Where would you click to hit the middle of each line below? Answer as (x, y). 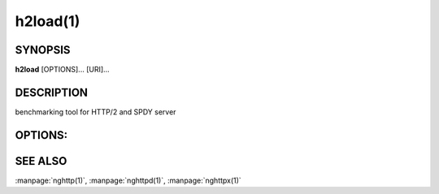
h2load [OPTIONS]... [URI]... (62, 70)
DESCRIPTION (52, 92)
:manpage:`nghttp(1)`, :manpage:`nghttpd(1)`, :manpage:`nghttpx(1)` (128, 180)
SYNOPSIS (43, 50)
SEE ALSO (41, 161)
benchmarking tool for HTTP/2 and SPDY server (96, 112)
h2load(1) (48, 21)
